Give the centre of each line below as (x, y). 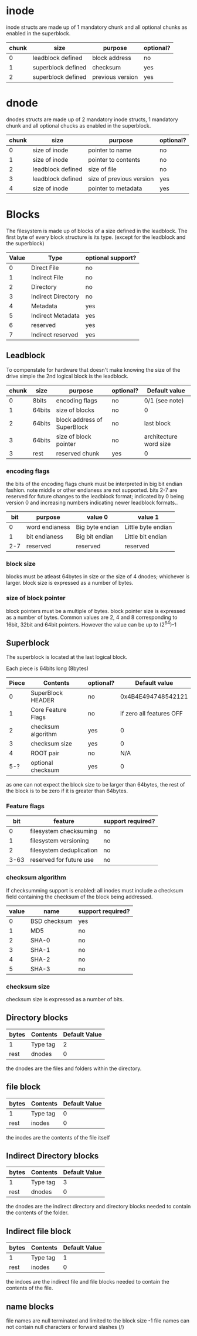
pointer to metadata (115, 188)
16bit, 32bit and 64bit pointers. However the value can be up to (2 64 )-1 (91, 624)
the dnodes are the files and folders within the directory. (74, 1068)
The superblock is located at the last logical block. (67, 657)
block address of (79, 419)
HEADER (43, 700)
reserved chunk (78, 453)
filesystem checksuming (64, 831)
